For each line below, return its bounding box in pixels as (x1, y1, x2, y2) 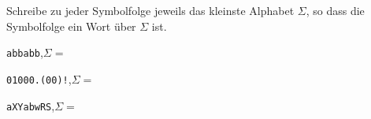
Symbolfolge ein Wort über (6, 17, 136, 34)
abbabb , (6, 44, 43, 61)
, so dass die (306, 2, 365, 18)
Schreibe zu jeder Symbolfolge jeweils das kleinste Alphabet (6, 2, 295, 18)
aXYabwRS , (6, 97, 55, 113)
